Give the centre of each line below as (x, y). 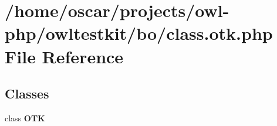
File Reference (64, 56)
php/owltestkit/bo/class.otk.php (139, 33)
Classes (27, 93)
